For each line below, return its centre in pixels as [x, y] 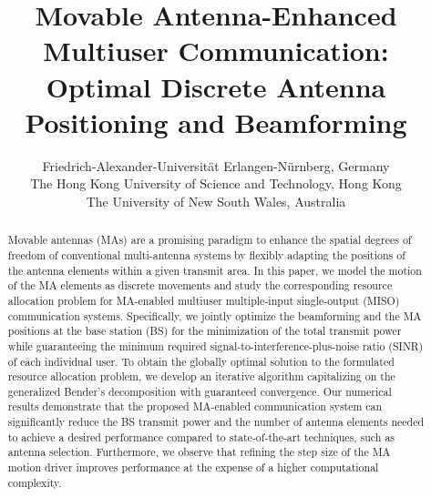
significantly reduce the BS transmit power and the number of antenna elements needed [216, 422]
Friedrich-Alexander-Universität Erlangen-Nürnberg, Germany [216, 165]
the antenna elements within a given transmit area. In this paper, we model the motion [215, 270]
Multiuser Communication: [216, 51]
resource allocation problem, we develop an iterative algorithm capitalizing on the [201, 376]
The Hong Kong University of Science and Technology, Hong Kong [216, 183]
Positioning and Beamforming [216, 122]
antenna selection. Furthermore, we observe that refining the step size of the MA [199, 452]
